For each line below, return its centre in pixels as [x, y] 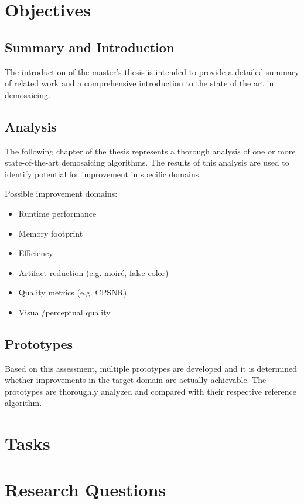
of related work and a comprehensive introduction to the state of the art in [139, 83]
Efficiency [36, 253]
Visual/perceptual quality [64, 312]
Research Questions [86, 489]
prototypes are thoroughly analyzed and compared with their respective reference [151, 391]
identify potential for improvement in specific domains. [103, 174]
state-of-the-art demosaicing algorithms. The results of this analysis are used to [147, 162]
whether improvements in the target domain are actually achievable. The [136, 380]
